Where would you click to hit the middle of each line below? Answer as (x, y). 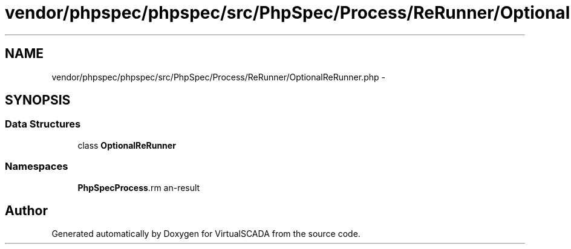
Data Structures (43, 124)
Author (26, 210)
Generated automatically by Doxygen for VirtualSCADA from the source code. (206, 234)
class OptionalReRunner (127, 145)
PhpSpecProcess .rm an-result (139, 187)
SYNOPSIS (38, 100)
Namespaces (37, 167)
